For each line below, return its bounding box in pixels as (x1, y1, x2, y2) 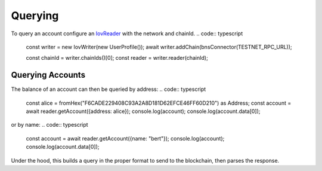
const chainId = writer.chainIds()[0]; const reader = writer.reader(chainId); (26, 54, 208, 62)
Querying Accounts (11, 70, 86, 80)
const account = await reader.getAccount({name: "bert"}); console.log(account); (26, 135, 225, 142)
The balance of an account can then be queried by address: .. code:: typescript (11, 85, 206, 93)
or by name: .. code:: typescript (11, 121, 89, 129)
